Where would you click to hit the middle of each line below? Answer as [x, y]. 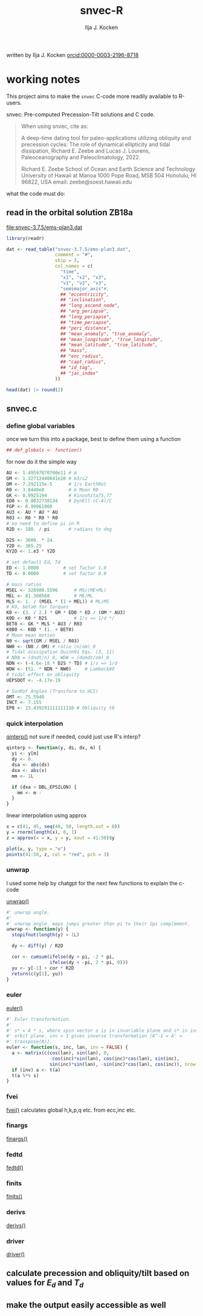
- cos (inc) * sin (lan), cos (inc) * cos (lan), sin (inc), [114, 1058]
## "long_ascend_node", [90, 306]
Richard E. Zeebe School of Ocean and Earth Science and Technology [108, 169]
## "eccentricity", [85, 294]
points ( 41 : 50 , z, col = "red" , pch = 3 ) [58, 854]
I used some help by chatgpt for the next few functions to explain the [92, 883]
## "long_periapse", [86, 317]
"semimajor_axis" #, [85, 288]
